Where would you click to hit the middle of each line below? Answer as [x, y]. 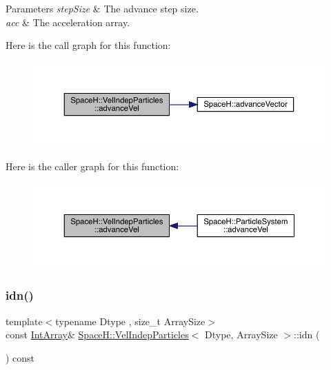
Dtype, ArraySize [241, 335]
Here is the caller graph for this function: [92, 166]
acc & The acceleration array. [68, 22]
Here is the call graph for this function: [88, 45]
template [24, 321]
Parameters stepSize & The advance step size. [102, 8]
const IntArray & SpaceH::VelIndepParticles [97, 335]
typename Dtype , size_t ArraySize [130, 321]
